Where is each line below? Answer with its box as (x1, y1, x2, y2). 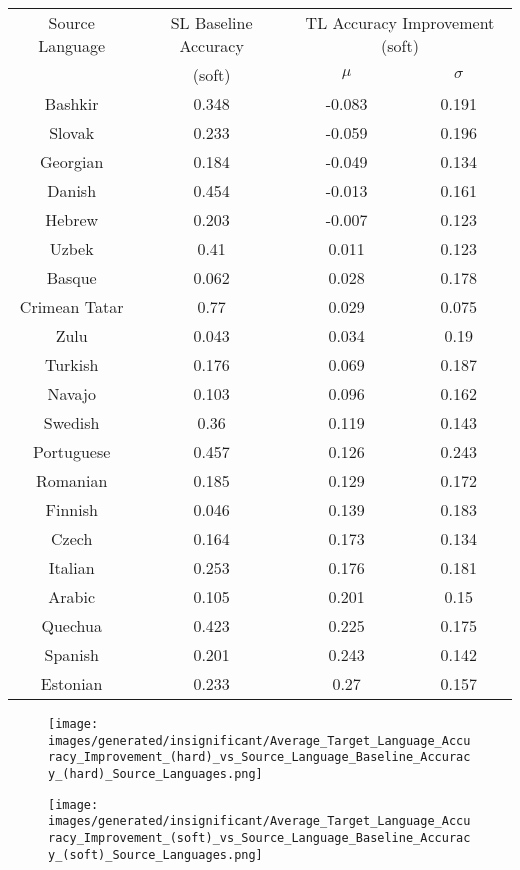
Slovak (49, 121, 95, 144)
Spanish (44, 643, 99, 666)
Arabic (48, 585, 96, 608)
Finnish (45, 498, 98, 521)
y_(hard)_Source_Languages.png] (48, 766, 263, 781)
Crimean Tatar (19, 295, 124, 318)
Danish (47, 179, 97, 202)
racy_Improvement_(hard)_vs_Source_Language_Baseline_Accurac (48, 750, 471, 765)
